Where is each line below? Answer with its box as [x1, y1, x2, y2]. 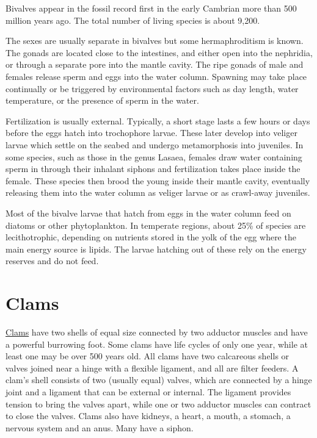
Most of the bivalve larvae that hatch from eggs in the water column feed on [5, 206, 291, 219]
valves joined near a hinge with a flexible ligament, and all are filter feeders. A [5, 361, 299, 374]
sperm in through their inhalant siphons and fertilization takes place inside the [5, 162, 301, 175]
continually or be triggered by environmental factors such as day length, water [5, 82, 299, 95]
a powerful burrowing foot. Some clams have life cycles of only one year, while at [5, 337, 308, 350]
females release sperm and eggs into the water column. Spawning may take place [5, 70, 307, 82]
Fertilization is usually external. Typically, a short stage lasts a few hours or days [5, 114, 310, 127]
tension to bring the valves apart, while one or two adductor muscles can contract [5, 397, 312, 410]
